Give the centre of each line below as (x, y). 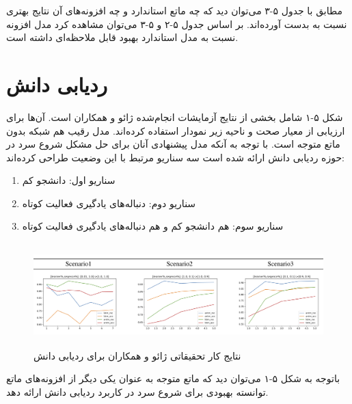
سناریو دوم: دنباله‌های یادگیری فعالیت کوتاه (109, 203)
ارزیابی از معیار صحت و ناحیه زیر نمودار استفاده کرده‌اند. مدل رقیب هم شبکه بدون (176, 130)
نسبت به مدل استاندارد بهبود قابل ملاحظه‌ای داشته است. (122, 37)
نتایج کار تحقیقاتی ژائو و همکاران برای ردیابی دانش (137, 355)
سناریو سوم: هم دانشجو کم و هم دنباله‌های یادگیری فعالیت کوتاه (153, 226)
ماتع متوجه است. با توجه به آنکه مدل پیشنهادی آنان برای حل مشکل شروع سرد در (173, 144)
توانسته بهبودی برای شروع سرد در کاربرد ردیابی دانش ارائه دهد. (137, 392)
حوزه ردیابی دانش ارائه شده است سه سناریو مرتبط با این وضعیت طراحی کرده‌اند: (175, 157)
